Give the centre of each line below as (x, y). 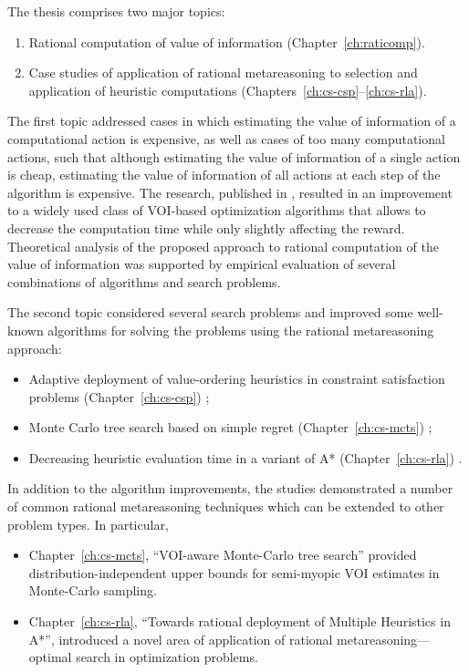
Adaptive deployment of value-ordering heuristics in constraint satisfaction (237, 379)
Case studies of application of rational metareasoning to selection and (223, 72)
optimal (50, 657)
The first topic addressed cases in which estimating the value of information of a (232, 121)
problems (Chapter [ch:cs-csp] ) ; (119, 396)
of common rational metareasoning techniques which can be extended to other (226, 507)
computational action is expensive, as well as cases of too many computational (226, 138)
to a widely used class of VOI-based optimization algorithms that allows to (217, 210)
